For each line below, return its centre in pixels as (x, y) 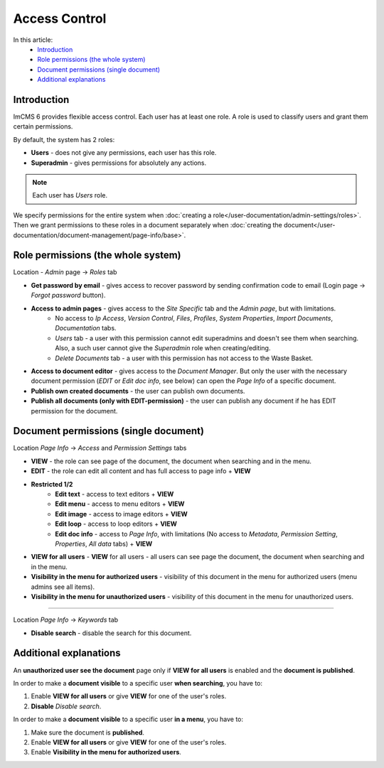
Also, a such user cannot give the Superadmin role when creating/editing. (163, 348)
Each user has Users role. (70, 195)
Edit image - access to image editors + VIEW (121, 514)
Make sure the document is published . (88, 732)
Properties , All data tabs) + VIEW (104, 543)
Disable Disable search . (66, 706)
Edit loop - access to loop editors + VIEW (116, 524)
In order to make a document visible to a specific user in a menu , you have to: (128, 719)
